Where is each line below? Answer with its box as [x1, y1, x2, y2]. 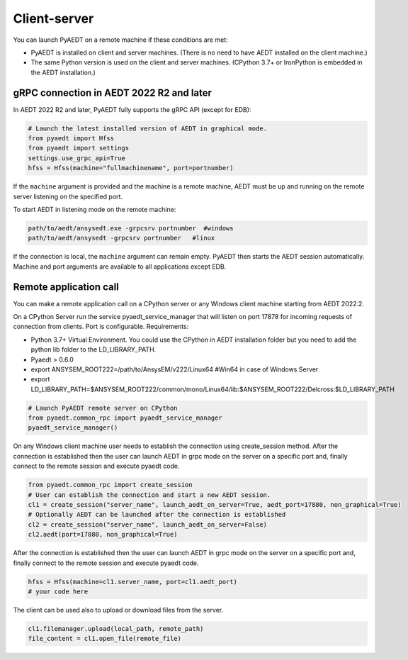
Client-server [13, 11, 94, 26]
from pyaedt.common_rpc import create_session [28, 481, 193, 489]
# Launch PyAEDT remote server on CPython [28, 404, 178, 412]
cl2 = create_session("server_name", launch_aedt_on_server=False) [28, 520, 268, 528]
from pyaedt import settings [28, 144, 130, 152]
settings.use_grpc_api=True [28, 154, 125, 162]
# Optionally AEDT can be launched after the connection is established [28, 510, 286, 519]
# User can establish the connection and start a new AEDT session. [28, 491, 271, 499]
